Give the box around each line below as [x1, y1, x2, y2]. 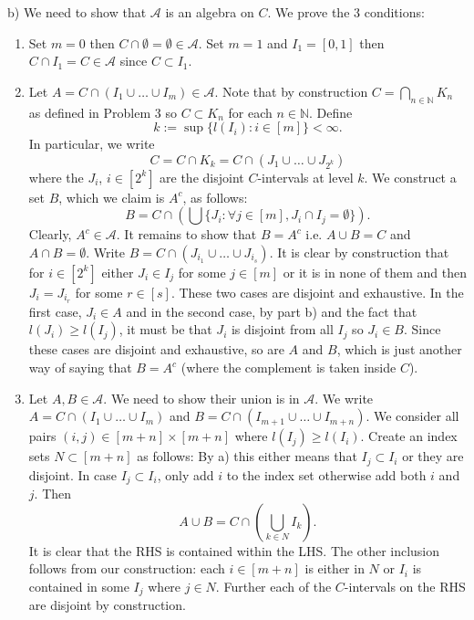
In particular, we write [28, 134, 155, 153]
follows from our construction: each [28, 559, 225, 578]
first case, [28, 301, 82, 321]
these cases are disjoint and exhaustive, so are [28, 340, 284, 359]
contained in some [28, 576, 129, 595]
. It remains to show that [116, 225, 257, 244]
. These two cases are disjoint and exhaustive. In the [170, 282, 464, 301]
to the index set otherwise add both [226, 465, 427, 484]
